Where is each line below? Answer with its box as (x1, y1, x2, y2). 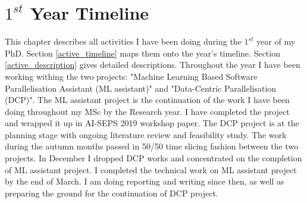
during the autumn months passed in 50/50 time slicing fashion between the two (5, 140, 299, 152)
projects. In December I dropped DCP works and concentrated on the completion (5, 152, 302, 164)
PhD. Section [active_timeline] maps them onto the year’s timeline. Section (5, 46, 280, 59)
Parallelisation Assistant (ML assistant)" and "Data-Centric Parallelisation (5, 82, 277, 94)
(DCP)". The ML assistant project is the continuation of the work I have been (5, 93, 290, 106)
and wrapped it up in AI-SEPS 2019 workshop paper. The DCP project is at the (5, 117, 299, 129)
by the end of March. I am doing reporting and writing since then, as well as (5, 175, 284, 188)
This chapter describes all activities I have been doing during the (5, 35, 242, 48)
